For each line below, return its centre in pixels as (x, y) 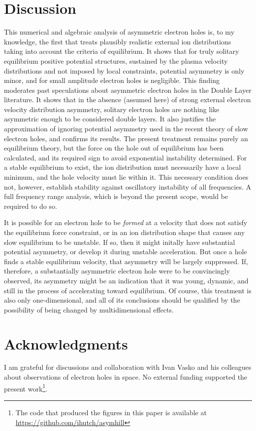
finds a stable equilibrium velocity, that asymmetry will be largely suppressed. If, (126, 261)
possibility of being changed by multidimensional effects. (89, 309)
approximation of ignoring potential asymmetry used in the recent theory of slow (126, 129)
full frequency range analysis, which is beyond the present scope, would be (116, 196)
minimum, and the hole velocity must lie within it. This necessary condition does (126, 177)
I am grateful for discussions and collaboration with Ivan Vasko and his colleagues (128, 367)
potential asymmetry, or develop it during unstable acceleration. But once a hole (126, 252)
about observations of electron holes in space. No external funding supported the (126, 377)
